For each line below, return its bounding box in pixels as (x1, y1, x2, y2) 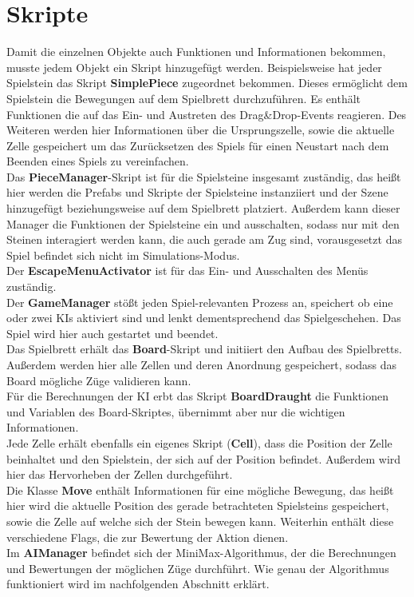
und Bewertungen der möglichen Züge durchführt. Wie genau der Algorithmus (6, 559, 389, 576)
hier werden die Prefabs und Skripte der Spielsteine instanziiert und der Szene (6, 184, 388, 201)
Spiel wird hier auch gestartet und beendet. (6, 324, 219, 341)
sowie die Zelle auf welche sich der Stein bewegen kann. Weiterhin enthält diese (6, 512, 394, 529)
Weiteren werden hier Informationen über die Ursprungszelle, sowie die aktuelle (6, 121, 395, 138)
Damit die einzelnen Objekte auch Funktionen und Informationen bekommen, (6, 43, 386, 60)
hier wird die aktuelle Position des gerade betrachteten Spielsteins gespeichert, (6, 497, 389, 514)
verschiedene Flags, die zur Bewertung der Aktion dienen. (6, 528, 289, 545)
